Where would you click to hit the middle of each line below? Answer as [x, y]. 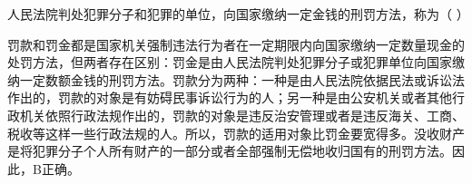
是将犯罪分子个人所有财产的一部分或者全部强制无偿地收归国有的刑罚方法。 [230, 151]
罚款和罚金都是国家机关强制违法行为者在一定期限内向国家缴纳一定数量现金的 [236, 44]
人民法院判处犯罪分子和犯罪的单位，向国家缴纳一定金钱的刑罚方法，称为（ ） [238, 14]
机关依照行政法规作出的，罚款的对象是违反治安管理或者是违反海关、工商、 [242, 115]
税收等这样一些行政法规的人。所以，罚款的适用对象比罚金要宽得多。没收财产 [236, 133]
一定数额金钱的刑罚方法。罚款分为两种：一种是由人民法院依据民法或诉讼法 [242, 79]
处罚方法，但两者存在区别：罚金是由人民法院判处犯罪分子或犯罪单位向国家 [230, 62]
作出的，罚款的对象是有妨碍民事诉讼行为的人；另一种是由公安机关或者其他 [230, 97]
